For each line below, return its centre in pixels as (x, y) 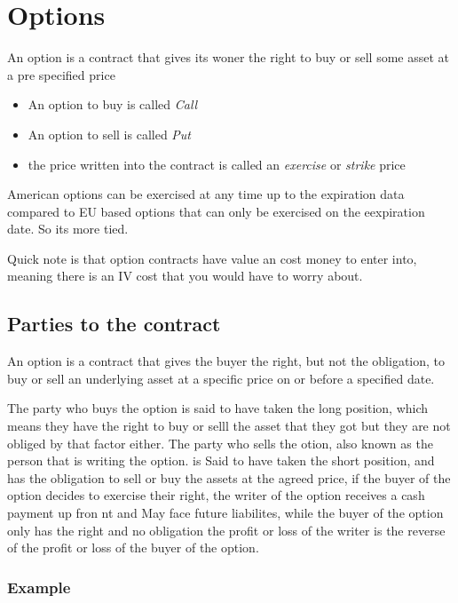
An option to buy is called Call (113, 104)
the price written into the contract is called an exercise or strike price (217, 164)
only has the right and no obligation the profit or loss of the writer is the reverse (226, 530)
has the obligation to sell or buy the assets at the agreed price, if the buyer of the (229, 477)
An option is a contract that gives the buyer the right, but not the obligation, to (226, 361)
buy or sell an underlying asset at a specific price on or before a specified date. (221, 378)
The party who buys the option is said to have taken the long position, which (218, 408)
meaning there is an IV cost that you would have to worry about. (185, 276)
